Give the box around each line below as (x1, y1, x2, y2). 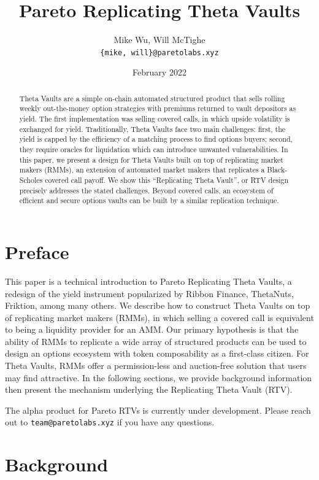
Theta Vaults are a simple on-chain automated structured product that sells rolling (19, 93, 285, 103)
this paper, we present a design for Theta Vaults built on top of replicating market (19, 154, 283, 165)
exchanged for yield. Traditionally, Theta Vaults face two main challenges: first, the (19, 123, 286, 134)
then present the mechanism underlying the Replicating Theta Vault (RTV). (5, 383, 293, 396)
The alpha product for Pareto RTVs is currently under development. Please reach (5, 403, 311, 416)
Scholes (19, 175, 43, 185)
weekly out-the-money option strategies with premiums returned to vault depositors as (19, 103, 296, 114)
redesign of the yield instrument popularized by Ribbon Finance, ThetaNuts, (5, 287, 294, 300)
